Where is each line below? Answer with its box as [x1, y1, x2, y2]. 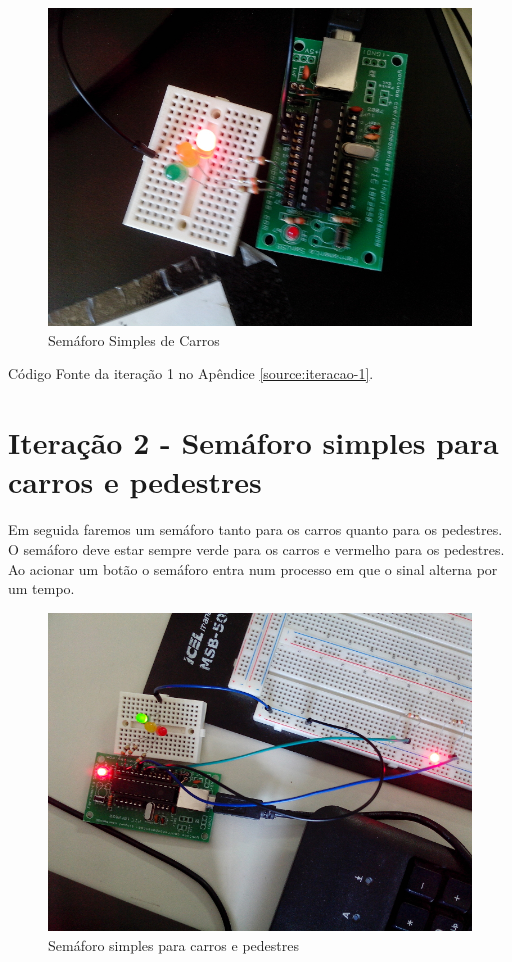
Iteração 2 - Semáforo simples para [8, 422, 499, 463]
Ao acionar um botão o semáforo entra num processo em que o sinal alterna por [8, 558, 498, 579]
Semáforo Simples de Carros [48, 329, 220, 350]
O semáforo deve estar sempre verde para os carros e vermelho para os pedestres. [8, 538, 505, 559]
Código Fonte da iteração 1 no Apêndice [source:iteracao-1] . [8, 363, 374, 384]
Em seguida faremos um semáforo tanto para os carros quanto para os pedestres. [8, 519, 503, 540]
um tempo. [8, 578, 75, 599]
